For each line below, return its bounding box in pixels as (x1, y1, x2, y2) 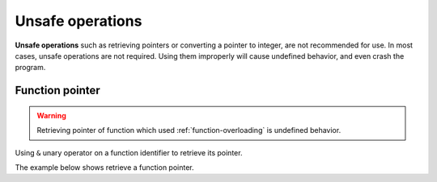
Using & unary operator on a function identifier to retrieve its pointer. (15, 147, 243, 157)
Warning (36, 110, 66, 120)
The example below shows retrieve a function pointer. (15, 162, 194, 172)
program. (15, 63, 46, 72)
